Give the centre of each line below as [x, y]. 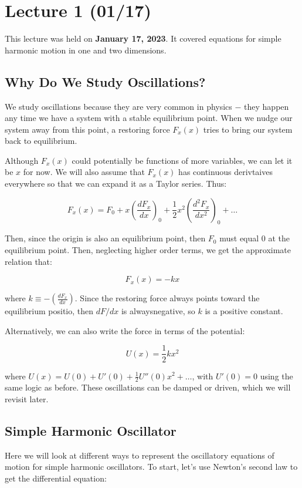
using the [276, 376]
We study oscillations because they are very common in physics [118, 106]
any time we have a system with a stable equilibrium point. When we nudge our [149, 118]
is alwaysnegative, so [158, 311]
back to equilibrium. [41, 141]
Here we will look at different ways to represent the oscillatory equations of [140, 455]
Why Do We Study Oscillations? [105, 81]
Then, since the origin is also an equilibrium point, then [105, 238]
